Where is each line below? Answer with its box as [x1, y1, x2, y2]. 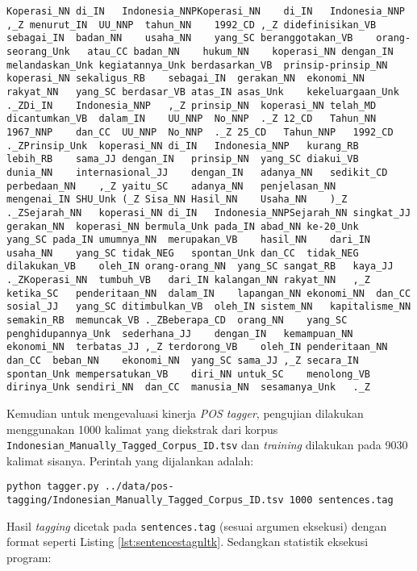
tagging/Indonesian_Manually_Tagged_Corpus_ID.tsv [6, 494, 284, 506]
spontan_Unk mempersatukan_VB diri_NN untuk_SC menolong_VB [6, 368, 371, 380]
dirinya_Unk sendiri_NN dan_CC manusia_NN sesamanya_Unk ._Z [6, 381, 371, 394]
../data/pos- [104, 481, 174, 493]
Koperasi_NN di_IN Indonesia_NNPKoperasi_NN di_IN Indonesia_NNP [6, 6, 405, 17]
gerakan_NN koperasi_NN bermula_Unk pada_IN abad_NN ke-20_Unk [6, 220, 359, 232]
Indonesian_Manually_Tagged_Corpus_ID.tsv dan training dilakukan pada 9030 [6, 436, 408, 453]
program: [6, 549, 52, 566]
